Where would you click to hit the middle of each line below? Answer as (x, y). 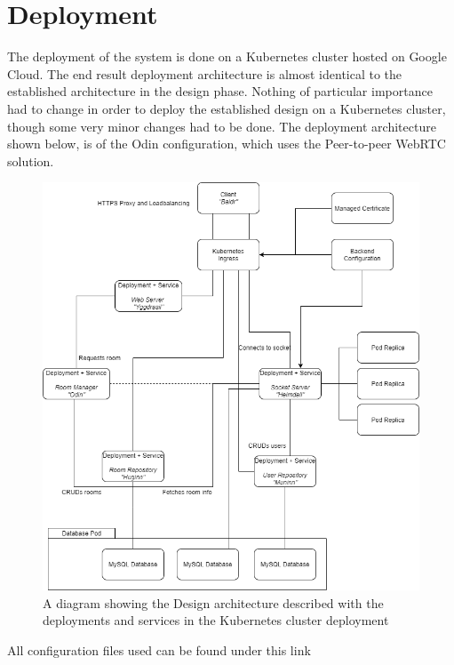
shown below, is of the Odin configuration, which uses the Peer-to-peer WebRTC (227, 144)
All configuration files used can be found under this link (159, 649)
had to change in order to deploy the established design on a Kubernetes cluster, (227, 108)
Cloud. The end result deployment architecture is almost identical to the (205, 73)
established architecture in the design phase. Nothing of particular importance (220, 91)
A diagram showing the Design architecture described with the (213, 602)
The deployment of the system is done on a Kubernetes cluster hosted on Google (227, 56)
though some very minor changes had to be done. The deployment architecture (222, 126)
